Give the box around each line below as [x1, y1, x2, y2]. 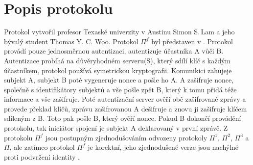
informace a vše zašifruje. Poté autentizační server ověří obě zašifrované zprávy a [4, 94, 246, 104]
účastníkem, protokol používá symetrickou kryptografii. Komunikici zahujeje [4, 65, 232, 75]
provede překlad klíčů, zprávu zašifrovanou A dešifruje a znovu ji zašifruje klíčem [4, 103, 247, 113]
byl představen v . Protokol [151, 36, 233, 46]
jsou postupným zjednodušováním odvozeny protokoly [45, 132, 207, 142]
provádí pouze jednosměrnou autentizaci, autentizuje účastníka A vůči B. [4, 46, 224, 56]
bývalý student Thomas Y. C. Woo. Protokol [4, 36, 138, 46]
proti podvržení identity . [4, 151, 80, 162]
